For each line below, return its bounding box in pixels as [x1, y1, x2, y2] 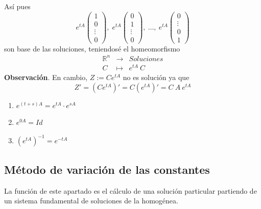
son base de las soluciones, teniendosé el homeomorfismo [4, 43, 180, 54]
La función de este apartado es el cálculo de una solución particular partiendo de [4, 185, 257, 196]
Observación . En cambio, [4, 72, 88, 83]
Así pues [4, 1, 31, 11]
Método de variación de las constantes [4, 161, 210, 177]
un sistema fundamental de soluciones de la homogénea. [4, 195, 178, 206]
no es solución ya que [123, 72, 189, 83]
